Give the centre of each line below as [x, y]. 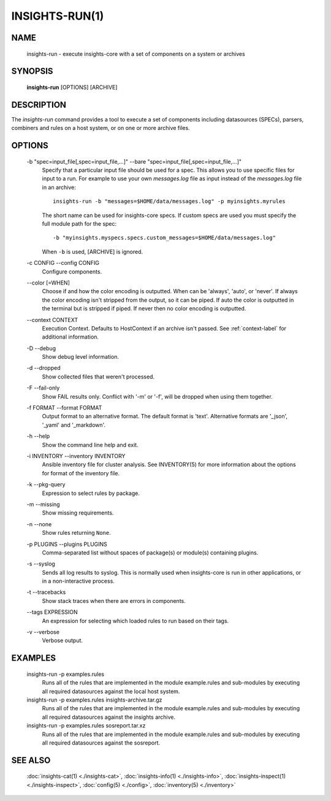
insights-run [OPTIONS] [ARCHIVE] [72, 87]
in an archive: [59, 187]
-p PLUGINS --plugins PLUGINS [67, 544]
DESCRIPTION [39, 105]
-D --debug [41, 348]
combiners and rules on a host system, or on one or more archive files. [101, 128]
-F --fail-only [43, 388]
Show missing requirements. [78, 513]
